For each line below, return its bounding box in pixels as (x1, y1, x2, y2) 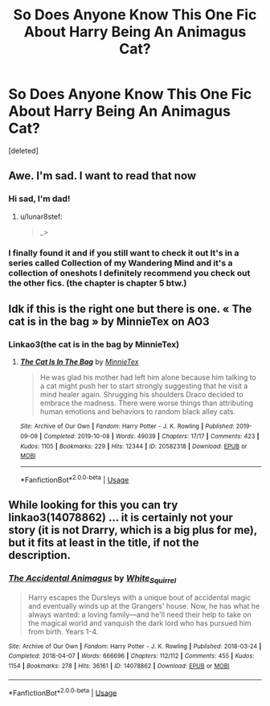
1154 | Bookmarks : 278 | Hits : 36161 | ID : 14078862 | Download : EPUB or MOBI (8, 662, 230, 671)
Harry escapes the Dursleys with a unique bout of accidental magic (27, 593, 252, 602)
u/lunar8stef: (19, 211, 63, 221)
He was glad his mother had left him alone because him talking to (39, 372, 257, 383)
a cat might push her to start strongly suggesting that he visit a (39, 381, 248, 391)
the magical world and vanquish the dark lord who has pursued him (27, 618, 252, 628)
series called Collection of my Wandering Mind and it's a (8, 257, 233, 269)
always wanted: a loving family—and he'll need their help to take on (27, 610, 252, 619)
